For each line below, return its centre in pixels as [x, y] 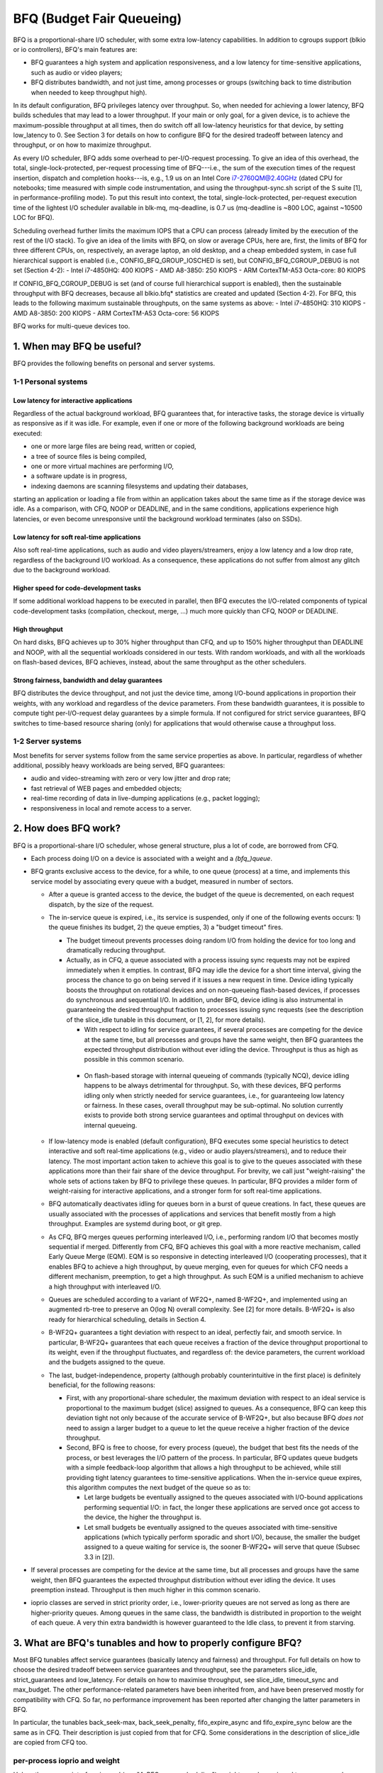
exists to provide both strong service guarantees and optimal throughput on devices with [214, 1115]
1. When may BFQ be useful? [77, 346]
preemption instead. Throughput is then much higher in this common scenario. [146, 1589]
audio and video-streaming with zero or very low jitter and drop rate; [131, 778]
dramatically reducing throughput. [116, 950]
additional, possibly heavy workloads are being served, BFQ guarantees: [119, 765]
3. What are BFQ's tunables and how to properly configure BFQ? [157, 1643]
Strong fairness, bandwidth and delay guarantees [88, 680]
